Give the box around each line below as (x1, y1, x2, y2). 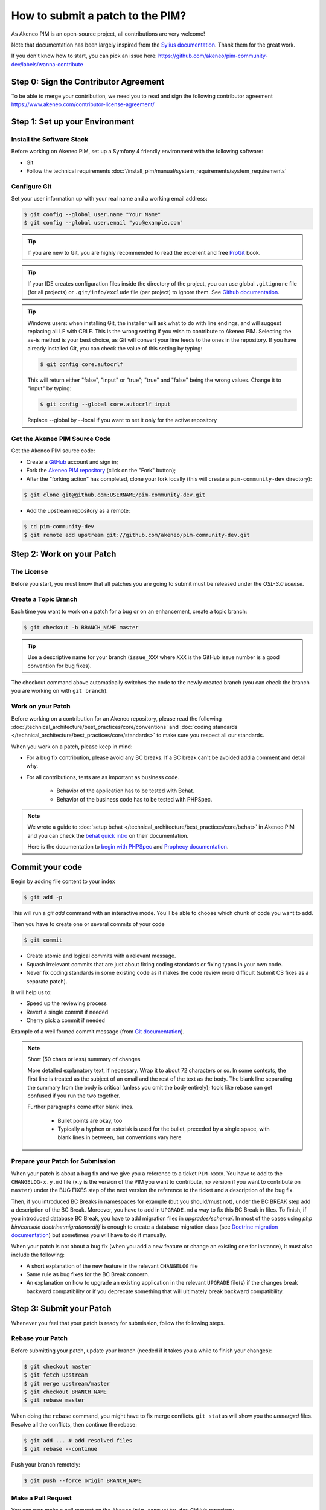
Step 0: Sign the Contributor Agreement (11, 76, 164, 87)
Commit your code (11, 862, 83, 872)
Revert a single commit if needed (26, 1008, 109, 1015)
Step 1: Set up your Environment (11, 117, 135, 127)
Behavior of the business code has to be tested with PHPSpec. (56, 795, 213, 803)
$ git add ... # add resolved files (24, 1437, 133, 1444)
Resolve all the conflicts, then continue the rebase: (11, 1421, 137, 1428)
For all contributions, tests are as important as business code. (26, 773, 180, 780)
